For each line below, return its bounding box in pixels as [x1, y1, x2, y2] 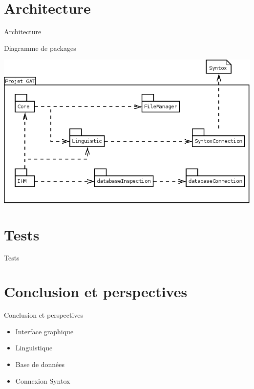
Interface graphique [15, 326, 74, 336]
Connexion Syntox [15, 375, 70, 386]
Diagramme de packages [4, 43, 76, 53]
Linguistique [15, 343, 53, 353]
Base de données [15, 359, 65, 369]
